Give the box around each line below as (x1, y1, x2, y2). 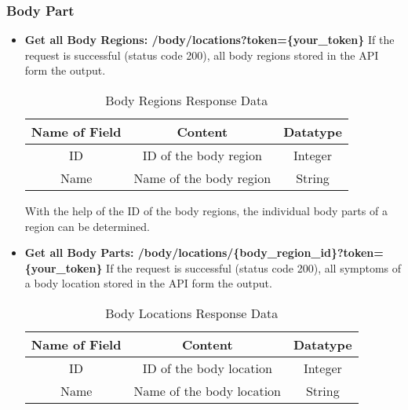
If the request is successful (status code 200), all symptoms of (106, 259, 402, 276)
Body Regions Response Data (105, 91, 268, 109)
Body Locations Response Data (105, 303, 279, 322)
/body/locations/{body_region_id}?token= (137, 244, 384, 261)
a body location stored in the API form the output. (24, 275, 272, 291)
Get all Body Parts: (24, 244, 134, 261)
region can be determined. (24, 218, 150, 234)
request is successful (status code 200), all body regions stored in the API (24, 46, 379, 63)
